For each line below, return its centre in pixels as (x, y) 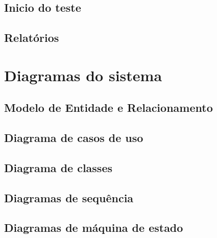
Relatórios (32, 38)
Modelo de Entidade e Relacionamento (108, 108)
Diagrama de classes (58, 167)
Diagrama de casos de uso (74, 138)
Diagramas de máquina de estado (94, 228)
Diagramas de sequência (69, 197)
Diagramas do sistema (83, 75)
